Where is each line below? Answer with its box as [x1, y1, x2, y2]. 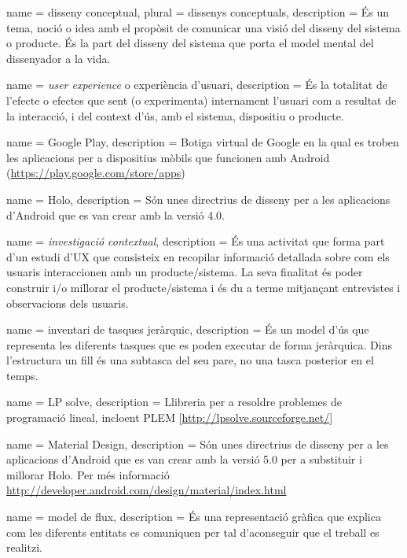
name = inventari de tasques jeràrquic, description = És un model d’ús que [6, 321, 369, 338]
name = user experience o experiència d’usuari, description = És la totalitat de [6, 76, 387, 93]
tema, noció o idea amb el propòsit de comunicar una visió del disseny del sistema [6, 19, 401, 35]
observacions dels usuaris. [6, 294, 129, 311]
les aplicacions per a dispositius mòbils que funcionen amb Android [6, 149, 330, 165]
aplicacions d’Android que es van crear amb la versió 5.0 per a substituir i [6, 451, 362, 467]
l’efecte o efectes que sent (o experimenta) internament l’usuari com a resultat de [6, 91, 397, 108]
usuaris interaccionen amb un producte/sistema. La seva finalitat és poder [6, 264, 363, 280]
